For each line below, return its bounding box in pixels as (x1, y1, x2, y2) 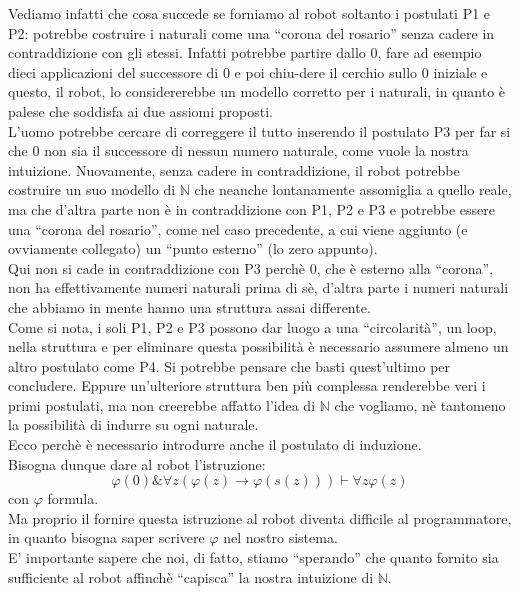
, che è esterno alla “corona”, (316, 257, 494, 278)
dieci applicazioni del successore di (8, 61, 219, 82)
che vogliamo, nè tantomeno (334, 394, 506, 415)
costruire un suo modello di (8, 179, 176, 200)
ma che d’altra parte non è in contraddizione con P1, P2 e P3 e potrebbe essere (8, 198, 496, 219)
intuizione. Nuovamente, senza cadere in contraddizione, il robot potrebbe (8, 159, 460, 180)
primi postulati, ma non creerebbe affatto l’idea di (8, 394, 316, 415)
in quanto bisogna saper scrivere (8, 527, 205, 548)
